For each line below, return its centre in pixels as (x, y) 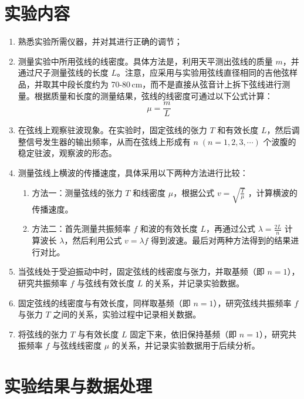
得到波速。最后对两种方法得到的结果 (221, 240)
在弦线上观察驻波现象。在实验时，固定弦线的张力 (112, 130)
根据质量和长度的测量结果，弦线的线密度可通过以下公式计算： (153, 95)
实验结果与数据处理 (78, 386)
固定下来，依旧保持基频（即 (183, 334)
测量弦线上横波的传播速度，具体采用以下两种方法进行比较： (133, 172)
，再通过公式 (231, 229)
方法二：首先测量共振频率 (81, 229)
